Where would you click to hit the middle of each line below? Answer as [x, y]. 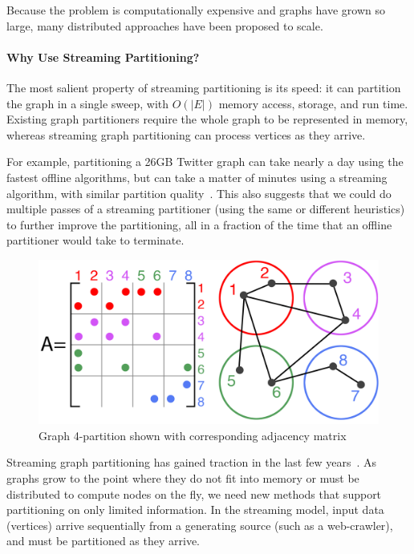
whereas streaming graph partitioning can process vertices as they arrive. [186, 134]
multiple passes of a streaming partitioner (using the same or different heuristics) [206, 209]
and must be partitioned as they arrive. [103, 541]
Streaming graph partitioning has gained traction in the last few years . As [191, 462]
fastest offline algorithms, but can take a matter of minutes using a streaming [197, 177]
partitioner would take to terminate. [95, 240]
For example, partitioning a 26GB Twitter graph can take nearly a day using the [205, 162]
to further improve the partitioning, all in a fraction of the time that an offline [199, 224]
